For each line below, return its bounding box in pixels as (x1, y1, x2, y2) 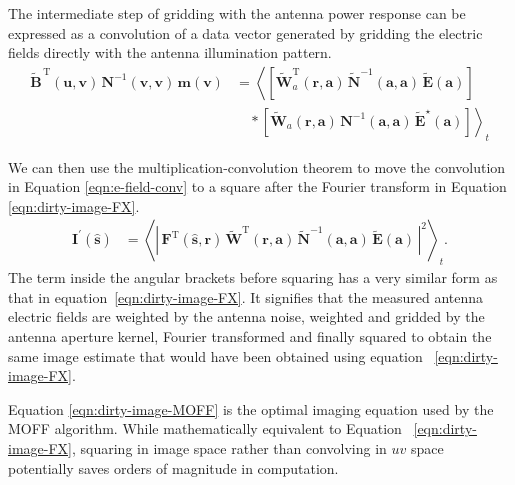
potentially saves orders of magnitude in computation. (8, 457, 339, 478)
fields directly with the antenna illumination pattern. (8, 42, 332, 63)
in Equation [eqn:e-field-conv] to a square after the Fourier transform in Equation (8, 176, 507, 197)
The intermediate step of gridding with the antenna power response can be (8, 3, 466, 23)
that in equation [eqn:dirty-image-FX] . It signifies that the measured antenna (8, 286, 483, 307)
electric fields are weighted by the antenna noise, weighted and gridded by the (8, 306, 485, 327)
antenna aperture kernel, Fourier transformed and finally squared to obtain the (8, 326, 492, 347)
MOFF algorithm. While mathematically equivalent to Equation (8, 418, 402, 439)
